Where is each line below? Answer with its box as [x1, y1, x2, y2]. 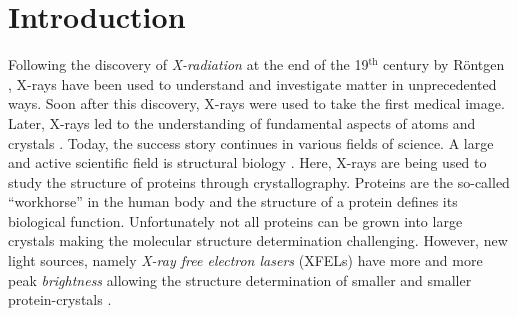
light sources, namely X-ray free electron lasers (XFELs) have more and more [8, 250, 483, 271]
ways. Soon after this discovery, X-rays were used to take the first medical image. [8, 93, 505, 114]
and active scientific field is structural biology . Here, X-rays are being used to [8, 152, 487, 173]
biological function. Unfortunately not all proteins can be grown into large [8, 210, 463, 231]
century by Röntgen [383, 54, 505, 75]
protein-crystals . [8, 289, 112, 310]
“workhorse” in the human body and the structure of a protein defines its [8, 191, 458, 212]
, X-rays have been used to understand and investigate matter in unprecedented [8, 73, 497, 94]
